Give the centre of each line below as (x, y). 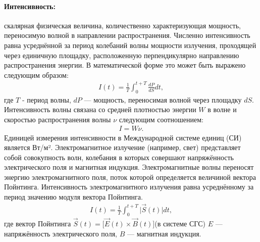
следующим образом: (36, 75)
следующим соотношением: (161, 119)
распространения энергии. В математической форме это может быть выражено (125, 65)
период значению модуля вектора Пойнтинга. (73, 197)
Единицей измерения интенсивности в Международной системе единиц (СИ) (123, 137)
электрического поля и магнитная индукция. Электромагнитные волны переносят (129, 167)
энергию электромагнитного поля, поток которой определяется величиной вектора (130, 177)
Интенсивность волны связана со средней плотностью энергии (100, 109)
